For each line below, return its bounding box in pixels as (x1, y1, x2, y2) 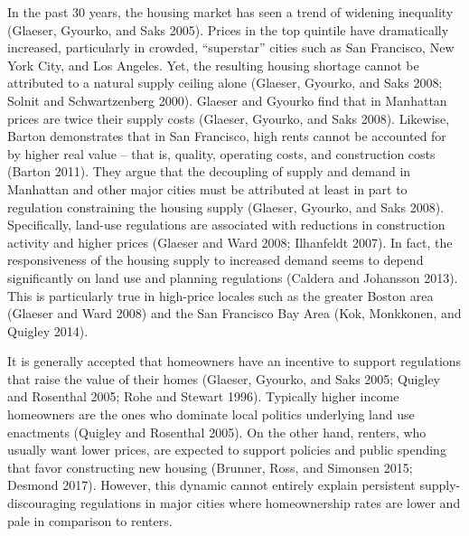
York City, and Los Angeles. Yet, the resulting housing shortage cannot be (7, 55, 419, 74)
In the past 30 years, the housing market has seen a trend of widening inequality (7, 3, 454, 21)
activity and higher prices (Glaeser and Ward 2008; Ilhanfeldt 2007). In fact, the (7, 232, 453, 251)
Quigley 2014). (7, 321, 89, 340)
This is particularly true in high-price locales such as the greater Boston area (7, 286, 434, 305)
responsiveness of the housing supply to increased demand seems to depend (7, 250, 424, 269)
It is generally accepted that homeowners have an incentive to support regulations (7, 352, 462, 371)
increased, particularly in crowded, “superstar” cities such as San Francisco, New (7, 38, 455, 57)
